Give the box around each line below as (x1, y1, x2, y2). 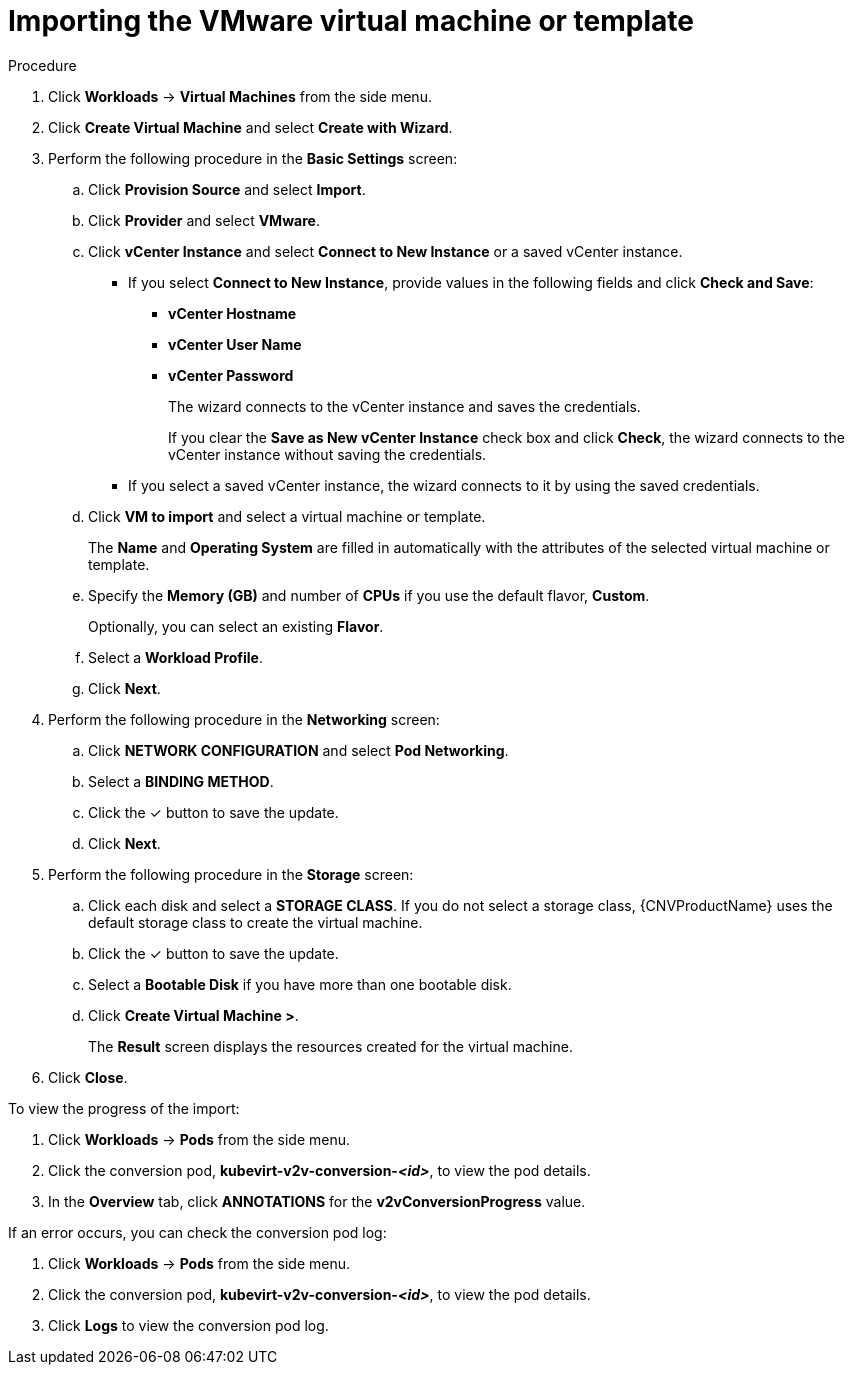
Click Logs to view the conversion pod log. (48, 1316, 329, 1334)
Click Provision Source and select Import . (88, 180, 366, 198)
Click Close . (48, 1068, 128, 1086)
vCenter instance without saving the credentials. (168, 445, 487, 463)
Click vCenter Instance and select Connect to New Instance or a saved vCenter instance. (88, 242, 683, 260)
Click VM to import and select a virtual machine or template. (88, 507, 486, 525)
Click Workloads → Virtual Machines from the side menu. (48, 87, 432, 105)
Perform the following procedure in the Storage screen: (48, 865, 414, 883)
